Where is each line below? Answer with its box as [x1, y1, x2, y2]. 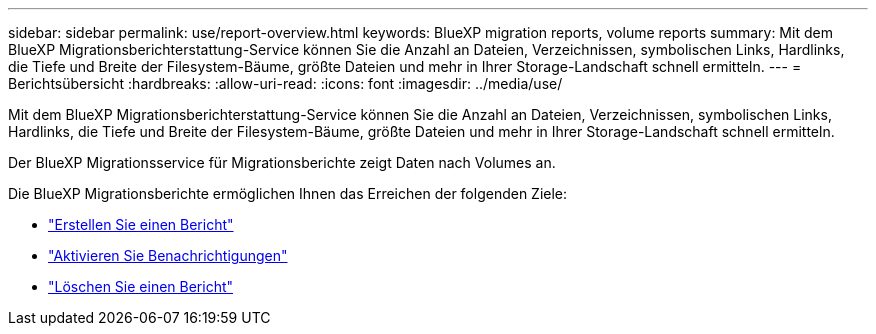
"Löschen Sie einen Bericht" [48, 278, 234, 295]
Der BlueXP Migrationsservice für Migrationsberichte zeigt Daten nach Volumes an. [8, 154, 556, 171]
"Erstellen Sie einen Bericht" [48, 216, 234, 233]
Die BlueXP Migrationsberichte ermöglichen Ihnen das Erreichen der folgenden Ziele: [8, 185, 568, 202]
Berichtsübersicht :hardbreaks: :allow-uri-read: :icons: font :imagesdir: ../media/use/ [8, 75, 563, 92]
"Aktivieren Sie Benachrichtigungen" [48, 247, 288, 264]
